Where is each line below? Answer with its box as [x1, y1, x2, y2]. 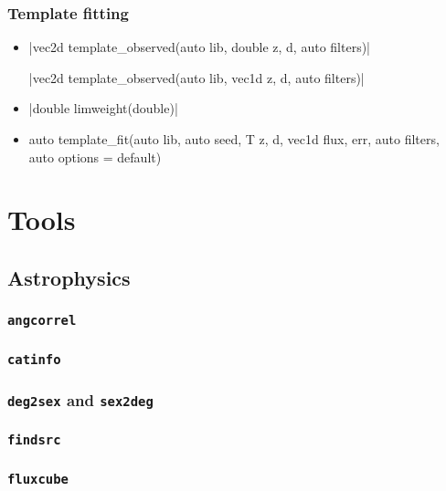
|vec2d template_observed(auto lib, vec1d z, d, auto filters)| [28, 68, 365, 87]
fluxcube [7, 471, 69, 486]
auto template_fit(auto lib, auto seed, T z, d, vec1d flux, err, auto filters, [28, 130, 440, 148]
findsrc [7, 433, 61, 448]
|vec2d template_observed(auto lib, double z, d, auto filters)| [28, 37, 370, 57]
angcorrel [7, 313, 77, 329]
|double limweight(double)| [28, 99, 178, 118]
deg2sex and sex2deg [7, 389, 154, 412]
